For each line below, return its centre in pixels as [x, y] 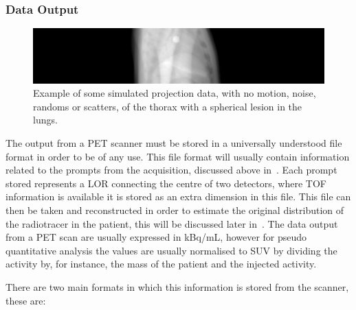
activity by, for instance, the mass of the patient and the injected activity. [161, 264]
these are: [26, 300]
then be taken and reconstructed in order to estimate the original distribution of [175, 210]
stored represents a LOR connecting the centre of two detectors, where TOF [166, 183]
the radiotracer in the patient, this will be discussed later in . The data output [172, 223]
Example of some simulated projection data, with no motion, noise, [175, 93]
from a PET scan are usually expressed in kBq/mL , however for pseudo [156, 237]
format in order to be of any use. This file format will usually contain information [178, 156]
